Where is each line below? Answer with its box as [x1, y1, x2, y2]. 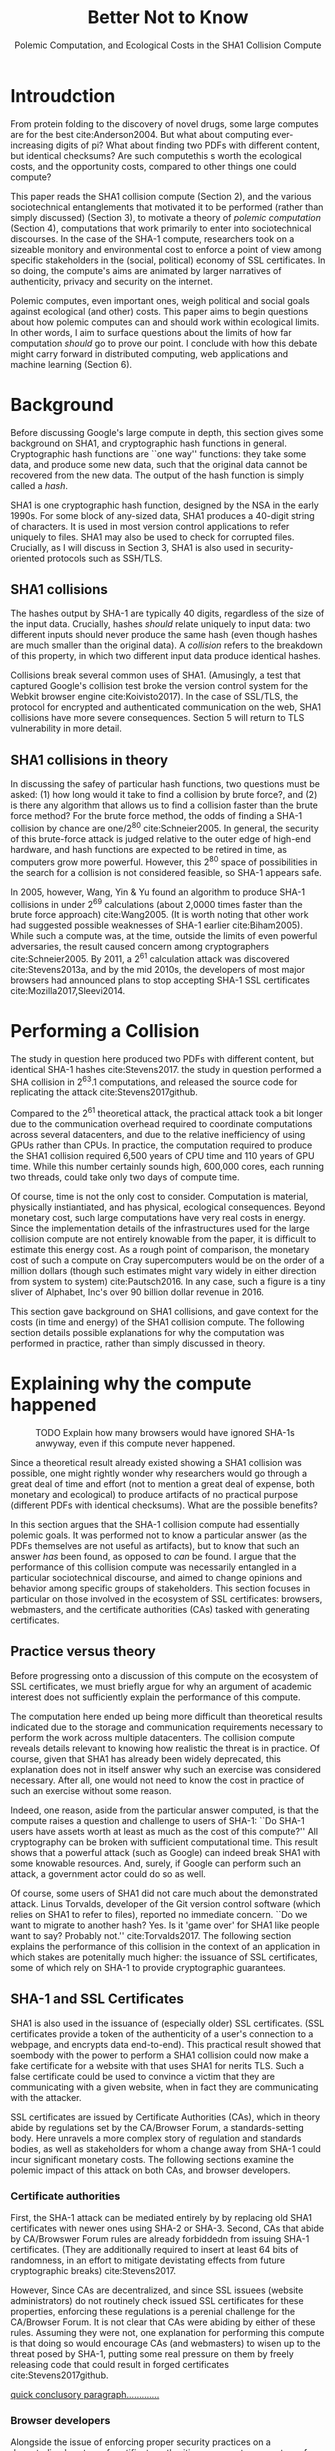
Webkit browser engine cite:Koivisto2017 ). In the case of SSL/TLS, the [10, 691, 299, 703]
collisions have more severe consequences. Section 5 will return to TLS [10, 712, 305, 724]
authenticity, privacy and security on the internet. [10, 275, 213, 287]
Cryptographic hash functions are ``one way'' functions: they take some [10, 447, 307, 460]
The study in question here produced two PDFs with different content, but [10, 1052, 315, 1065]
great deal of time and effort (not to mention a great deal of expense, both [10, 1478, 315, 1490]
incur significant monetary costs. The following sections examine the [10, 2153, 295, 2165]
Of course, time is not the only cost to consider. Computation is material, [10, 1191, 309, 1203]
